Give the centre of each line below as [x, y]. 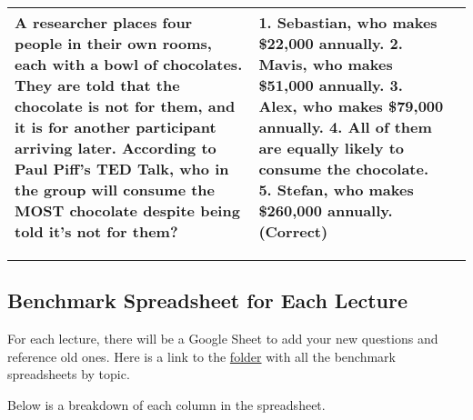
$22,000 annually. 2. [331, 43]
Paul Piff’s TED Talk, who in [122, 169]
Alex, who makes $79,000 [351, 106]
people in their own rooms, [113, 43]
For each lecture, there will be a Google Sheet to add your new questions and [223, 339]
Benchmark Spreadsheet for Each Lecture [208, 300]
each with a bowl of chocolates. [129, 64]
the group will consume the [115, 190]
